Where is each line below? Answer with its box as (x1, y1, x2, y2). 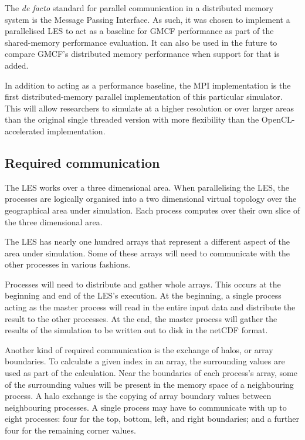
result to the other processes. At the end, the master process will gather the (5, 312, 277, 324)
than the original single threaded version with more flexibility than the (5, 113, 259, 126)
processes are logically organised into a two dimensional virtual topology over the (5, 192, 297, 205)
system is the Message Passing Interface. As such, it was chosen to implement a (5, 13, 290, 25)
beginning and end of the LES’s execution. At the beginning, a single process (5, 289, 282, 302)
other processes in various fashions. (5, 258, 131, 270)
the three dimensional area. (5, 215, 103, 228)
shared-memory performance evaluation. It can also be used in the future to (5, 36, 277, 48)
